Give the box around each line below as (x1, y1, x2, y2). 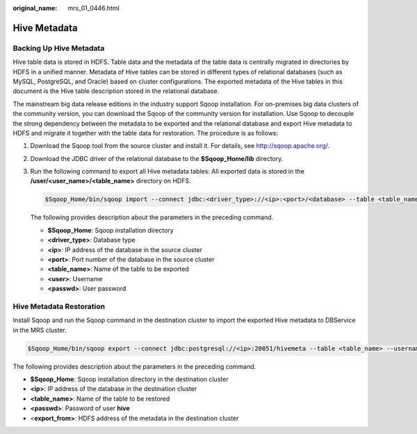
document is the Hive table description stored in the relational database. (13, 87, 220, 95)
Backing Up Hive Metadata (13, 43, 105, 53)
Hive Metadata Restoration (13, 301, 106, 311)
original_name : (13, 4, 58, 12)
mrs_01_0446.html (67, 4, 120, 12)
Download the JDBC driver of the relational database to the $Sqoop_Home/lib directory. (30, 154, 284, 162)
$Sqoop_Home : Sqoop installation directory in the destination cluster (30, 375, 229, 383)
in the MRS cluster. (13, 326, 67, 334)
